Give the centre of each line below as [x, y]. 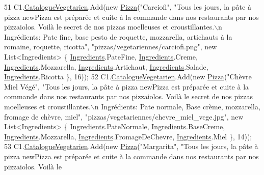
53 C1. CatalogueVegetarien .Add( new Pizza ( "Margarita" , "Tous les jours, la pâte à [131, 146]
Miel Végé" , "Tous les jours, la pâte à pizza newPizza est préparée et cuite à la [127, 86]
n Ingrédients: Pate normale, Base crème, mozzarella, [177, 106]
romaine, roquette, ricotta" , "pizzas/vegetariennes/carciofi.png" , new [111, 47]
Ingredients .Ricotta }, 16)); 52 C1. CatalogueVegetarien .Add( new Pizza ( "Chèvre [128, 77]
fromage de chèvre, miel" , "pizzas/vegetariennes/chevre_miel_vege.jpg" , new [124, 116]
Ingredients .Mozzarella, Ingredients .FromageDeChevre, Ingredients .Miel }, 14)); [128, 136]
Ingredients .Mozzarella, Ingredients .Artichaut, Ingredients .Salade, [106, 66]
